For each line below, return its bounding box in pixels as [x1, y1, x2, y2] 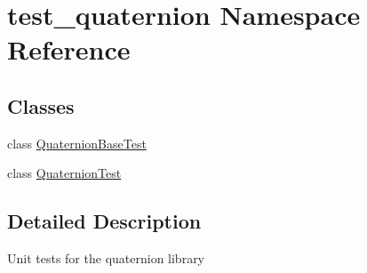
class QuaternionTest [7, 164, 122, 182]
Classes [7, 92, 75, 119]
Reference [7, 31, 131, 68]
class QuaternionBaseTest [7, 133, 147, 152]
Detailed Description [7, 207, 202, 235]
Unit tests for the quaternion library [7, 249, 205, 268]
